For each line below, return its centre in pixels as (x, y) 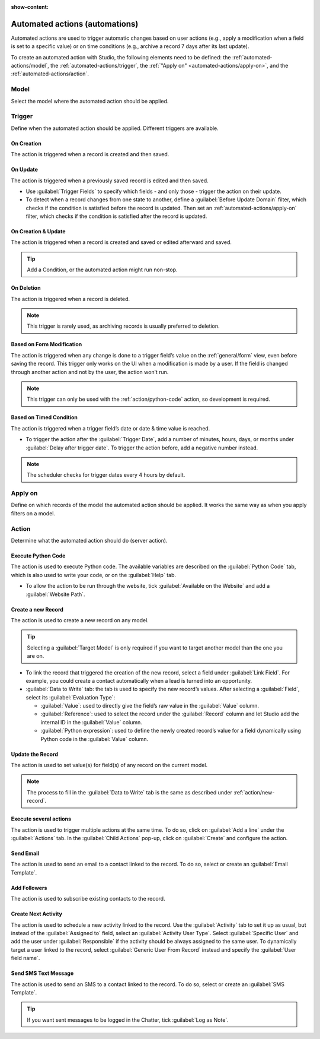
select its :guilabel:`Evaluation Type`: (71, 697)
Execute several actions (41, 819)
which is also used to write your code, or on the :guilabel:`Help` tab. (93, 575)
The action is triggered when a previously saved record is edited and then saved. (110, 180)
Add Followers (29, 888)
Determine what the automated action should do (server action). (89, 541)
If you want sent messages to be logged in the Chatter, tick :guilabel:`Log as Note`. (128, 1020)
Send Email (25, 853)
